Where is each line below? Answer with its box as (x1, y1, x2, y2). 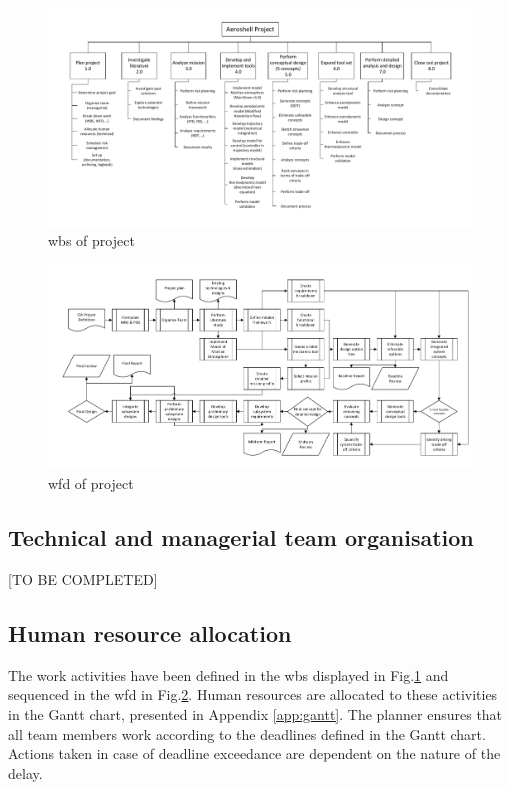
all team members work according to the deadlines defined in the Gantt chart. (8, 723, 486, 744)
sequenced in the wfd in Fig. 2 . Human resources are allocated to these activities (8, 684, 498, 705)
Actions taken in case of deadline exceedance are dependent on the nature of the (8, 743, 501, 764)
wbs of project (48, 230, 135, 251)
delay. (8, 762, 43, 783)
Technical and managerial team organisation (8, 522, 474, 553)
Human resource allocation (8, 617, 292, 648)
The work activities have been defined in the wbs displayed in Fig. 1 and (8, 664, 449, 685)
